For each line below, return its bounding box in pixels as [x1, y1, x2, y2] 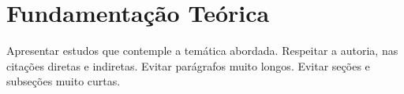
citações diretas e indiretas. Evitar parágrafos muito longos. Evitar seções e [6, 57, 370, 74]
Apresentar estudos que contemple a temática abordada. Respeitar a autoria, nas [6, 42, 398, 59]
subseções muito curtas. [6, 73, 121, 89]
